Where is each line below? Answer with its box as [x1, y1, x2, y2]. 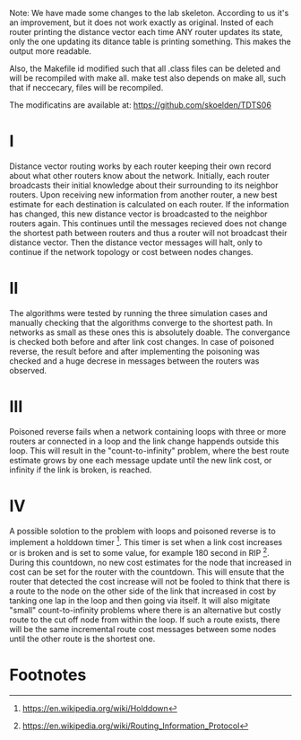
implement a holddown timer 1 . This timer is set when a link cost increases [9, 534, 283, 547]
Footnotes [9, 665, 87, 685]
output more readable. [9, 46, 92, 57]
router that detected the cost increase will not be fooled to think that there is [9, 577, 290, 587]
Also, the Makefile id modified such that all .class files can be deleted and [9, 63, 280, 74]
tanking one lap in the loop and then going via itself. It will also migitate [9, 595, 271, 606]
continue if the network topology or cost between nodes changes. [9, 246, 254, 257]
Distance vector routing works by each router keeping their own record [9, 161, 271, 172]
